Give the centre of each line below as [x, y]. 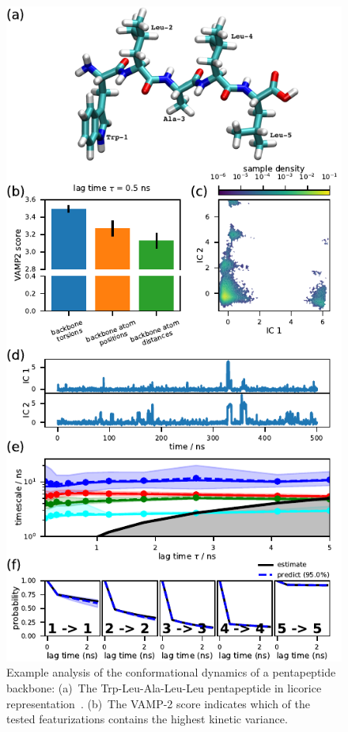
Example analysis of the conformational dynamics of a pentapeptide [171, 672]
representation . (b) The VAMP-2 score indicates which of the [158, 703]
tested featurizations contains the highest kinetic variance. [147, 719]
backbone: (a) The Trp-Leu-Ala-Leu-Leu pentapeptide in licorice [164, 688]
